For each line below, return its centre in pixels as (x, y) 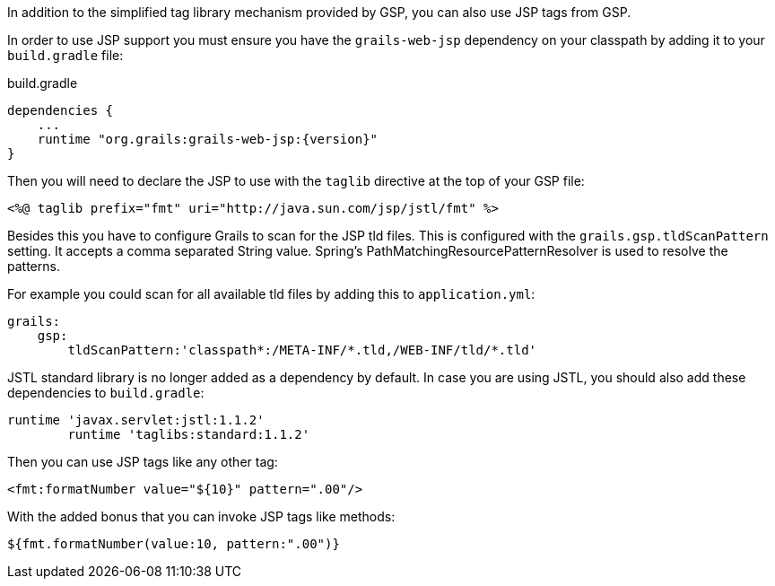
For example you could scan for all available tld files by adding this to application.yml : (271, 294)
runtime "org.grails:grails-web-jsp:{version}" (208, 139)
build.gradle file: (65, 55)
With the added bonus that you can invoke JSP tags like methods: (201, 516)
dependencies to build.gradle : (106, 393)
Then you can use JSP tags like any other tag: (143, 462)
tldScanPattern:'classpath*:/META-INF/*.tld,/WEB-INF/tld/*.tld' (302, 350)
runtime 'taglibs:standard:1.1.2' (189, 434)
